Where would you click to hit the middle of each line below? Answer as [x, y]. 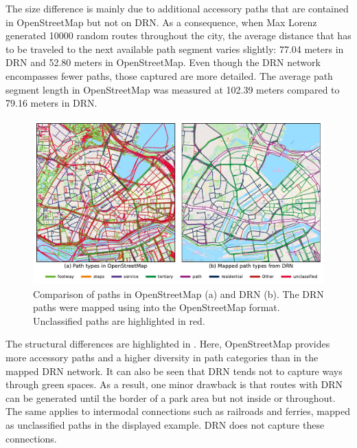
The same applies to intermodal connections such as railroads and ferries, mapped [178, 411]
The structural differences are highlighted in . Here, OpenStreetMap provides [168, 344]
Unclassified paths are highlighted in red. [119, 320]
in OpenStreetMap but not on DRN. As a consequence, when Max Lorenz [161, 22]
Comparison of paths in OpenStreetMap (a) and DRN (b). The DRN [178, 294]
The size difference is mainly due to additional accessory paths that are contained [177, 8]
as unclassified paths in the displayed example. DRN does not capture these [165, 425]
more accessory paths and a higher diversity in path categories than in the [162, 358]
